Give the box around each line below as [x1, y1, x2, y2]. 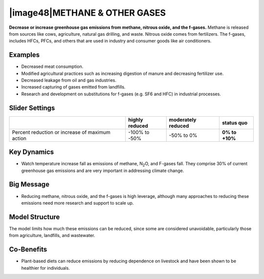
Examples [9, 51, 40, 59]
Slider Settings [9, 104, 55, 112]
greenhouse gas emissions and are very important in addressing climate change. [21, 168, 184, 173]
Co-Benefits [9, 245, 47, 254]
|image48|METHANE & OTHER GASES [9, 7, 166, 18]
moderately [169, 116, 197, 123]
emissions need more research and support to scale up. [21, 200, 134, 206]
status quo [221, 119, 248, 126]
